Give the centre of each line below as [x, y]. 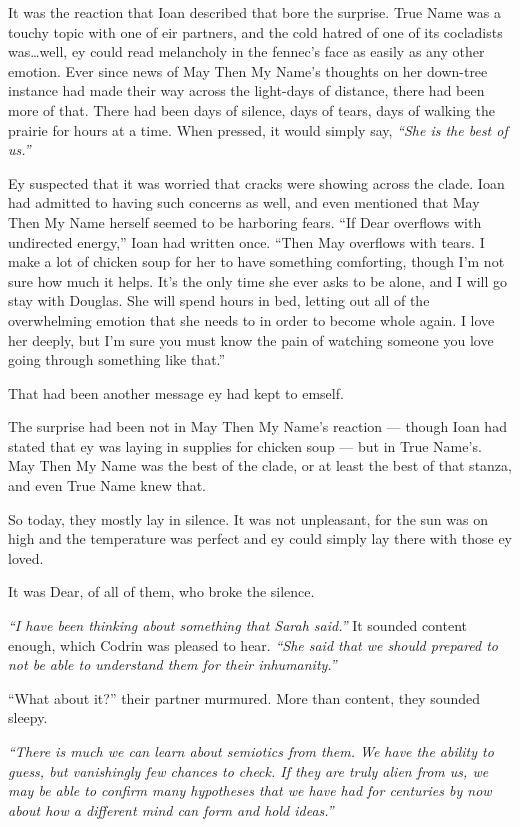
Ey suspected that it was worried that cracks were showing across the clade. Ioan [256, 182]
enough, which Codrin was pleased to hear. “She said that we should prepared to [253, 644]
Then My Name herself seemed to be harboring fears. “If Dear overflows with [245, 221]
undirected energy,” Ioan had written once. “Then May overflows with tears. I [246, 241]
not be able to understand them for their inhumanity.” [172, 664]
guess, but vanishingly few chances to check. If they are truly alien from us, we [248, 770]
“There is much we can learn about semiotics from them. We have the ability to [251, 751]
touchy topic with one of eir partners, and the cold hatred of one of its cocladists [255, 31]
